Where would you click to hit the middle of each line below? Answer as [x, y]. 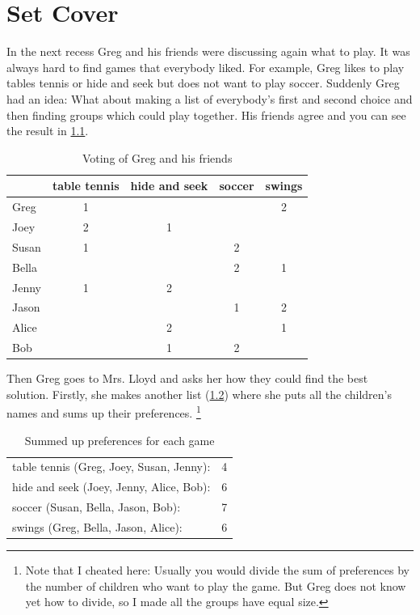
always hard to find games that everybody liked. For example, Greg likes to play [206, 67]
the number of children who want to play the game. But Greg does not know [216, 585]
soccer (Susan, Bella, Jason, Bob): [97, 507]
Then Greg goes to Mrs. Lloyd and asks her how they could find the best [187, 378]
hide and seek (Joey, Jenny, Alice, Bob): [111, 487]
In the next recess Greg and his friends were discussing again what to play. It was [208, 51]
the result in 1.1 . [48, 131]
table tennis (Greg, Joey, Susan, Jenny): [111, 467]
